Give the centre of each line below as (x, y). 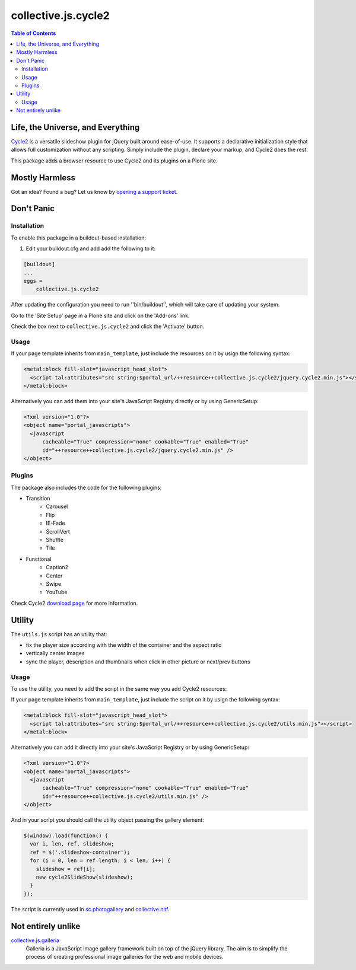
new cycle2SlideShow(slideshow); (85, 877)
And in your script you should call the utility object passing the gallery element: (107, 820)
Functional (39, 559)
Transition (38, 499)
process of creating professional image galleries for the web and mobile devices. (125, 957)
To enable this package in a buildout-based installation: (79, 238)
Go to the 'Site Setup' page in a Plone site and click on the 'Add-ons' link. (100, 315)
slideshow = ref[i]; (66, 869)
